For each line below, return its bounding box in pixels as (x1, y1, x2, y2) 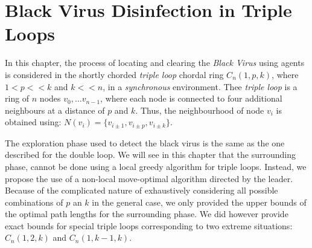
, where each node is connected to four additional (100, 92, 282, 105)
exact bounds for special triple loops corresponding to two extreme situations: (5, 219, 293, 232)
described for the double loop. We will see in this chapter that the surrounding (5, 148, 296, 161)
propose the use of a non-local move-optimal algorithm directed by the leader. (5, 172, 293, 184)
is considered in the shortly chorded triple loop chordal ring (5, 68, 224, 80)
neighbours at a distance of (5, 103, 105, 116)
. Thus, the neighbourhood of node (135, 103, 264, 116)
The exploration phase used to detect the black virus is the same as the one (5, 136, 285, 149)
